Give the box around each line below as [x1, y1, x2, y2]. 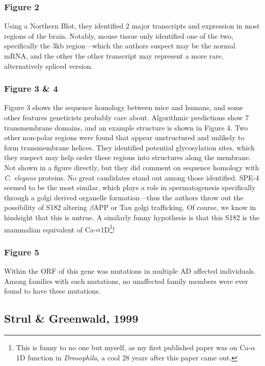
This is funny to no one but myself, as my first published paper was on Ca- [16, 342, 251, 352]
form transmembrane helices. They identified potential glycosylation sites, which [4, 142, 255, 152]
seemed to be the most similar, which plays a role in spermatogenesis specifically [4, 182, 256, 193]
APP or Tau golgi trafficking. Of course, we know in [93, 202, 256, 213]
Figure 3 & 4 [4, 82, 58, 95]
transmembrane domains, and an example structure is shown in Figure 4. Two [4, 122, 248, 133]
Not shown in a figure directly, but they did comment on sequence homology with [4, 162, 259, 172]
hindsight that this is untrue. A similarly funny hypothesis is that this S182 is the [4, 212, 259, 222]
